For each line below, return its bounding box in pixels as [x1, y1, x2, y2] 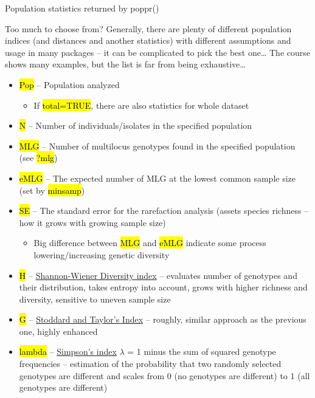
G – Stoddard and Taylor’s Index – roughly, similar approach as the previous [19, 313, 306, 326]
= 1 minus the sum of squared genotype [127, 345, 276, 358]
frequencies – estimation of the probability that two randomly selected [19, 357, 282, 370]
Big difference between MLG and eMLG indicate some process [33, 236, 266, 249]
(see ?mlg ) [19, 151, 58, 164]
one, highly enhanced [19, 324, 98, 337]
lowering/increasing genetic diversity [33, 248, 170, 261]
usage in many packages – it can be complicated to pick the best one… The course [5, 46, 311, 58]
